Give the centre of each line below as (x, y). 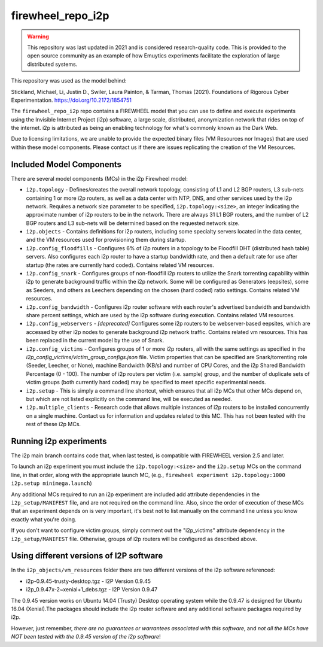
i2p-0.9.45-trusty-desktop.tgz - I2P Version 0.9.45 (89, 581)
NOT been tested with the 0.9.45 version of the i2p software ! (86, 637)
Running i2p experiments (59, 441)
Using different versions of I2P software (87, 556)
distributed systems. (52, 64)
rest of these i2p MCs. (53, 424)
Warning (38, 37)
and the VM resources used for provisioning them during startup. (106, 240)
